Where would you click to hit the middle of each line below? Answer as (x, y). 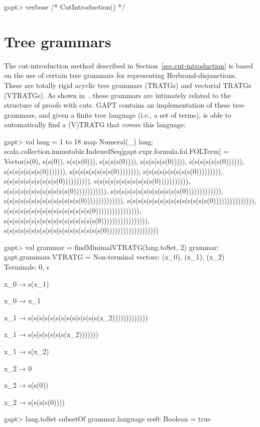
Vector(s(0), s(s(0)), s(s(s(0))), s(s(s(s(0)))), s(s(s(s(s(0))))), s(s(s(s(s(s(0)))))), (124, 161)
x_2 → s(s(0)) (26, 385)
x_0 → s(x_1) (27, 283)
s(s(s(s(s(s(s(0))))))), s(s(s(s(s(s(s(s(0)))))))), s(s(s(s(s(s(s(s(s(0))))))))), (113, 171)
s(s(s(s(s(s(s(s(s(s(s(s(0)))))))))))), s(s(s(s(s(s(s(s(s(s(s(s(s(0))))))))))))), (114, 190)
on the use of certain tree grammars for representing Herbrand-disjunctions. (120, 75)
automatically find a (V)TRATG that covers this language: (95, 124)
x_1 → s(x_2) (27, 351)
